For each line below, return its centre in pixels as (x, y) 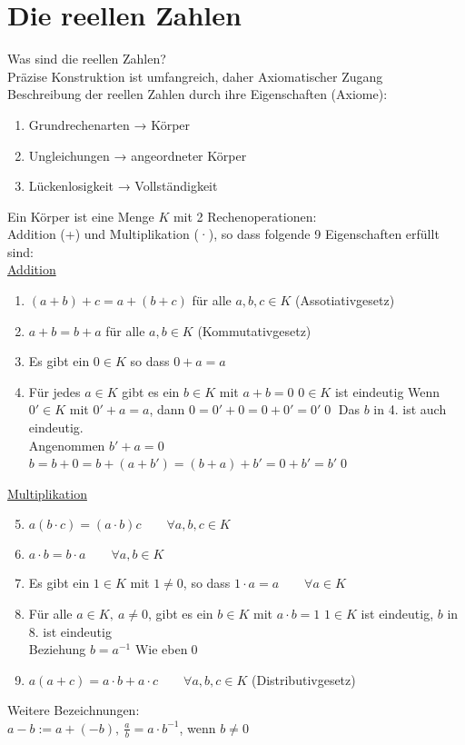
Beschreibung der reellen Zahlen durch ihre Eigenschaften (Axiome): (198, 94)
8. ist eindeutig (70, 631)
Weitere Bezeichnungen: (74, 710)
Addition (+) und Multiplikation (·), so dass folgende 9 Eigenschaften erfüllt (223, 234)
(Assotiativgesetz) (345, 300)
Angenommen (67, 445)
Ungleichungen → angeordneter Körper (138, 155)
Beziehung (57, 649)
